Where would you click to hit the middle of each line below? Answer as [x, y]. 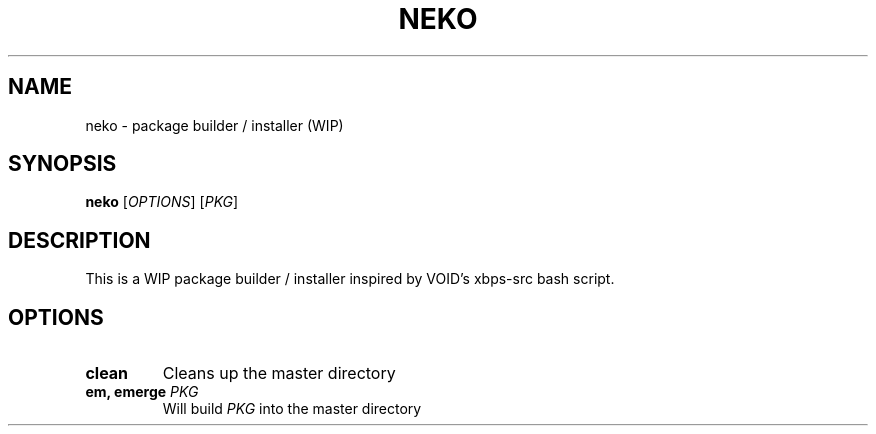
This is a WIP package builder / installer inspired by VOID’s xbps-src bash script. [350, 279]
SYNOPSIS [62, 164]
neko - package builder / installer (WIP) [214, 125]
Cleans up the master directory [279, 373]
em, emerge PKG [142, 392]
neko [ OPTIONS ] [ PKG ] [162, 202]
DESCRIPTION [79, 240]
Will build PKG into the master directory [292, 409]
